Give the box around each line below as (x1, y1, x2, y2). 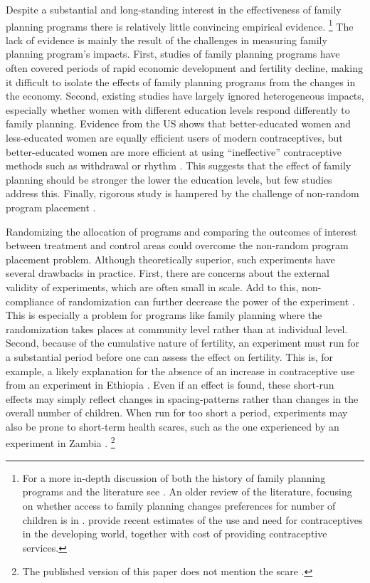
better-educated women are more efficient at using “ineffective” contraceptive (6, 144, 342, 159)
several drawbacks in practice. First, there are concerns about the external (6, 266, 330, 280)
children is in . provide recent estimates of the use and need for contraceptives (22, 512, 363, 527)
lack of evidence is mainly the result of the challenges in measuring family (6, 32, 327, 47)
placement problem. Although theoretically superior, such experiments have (6, 251, 335, 266)
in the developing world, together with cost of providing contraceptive (22, 526, 327, 541)
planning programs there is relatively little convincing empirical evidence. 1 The (6, 16, 354, 33)
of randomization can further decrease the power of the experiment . (57, 293, 355, 308)
